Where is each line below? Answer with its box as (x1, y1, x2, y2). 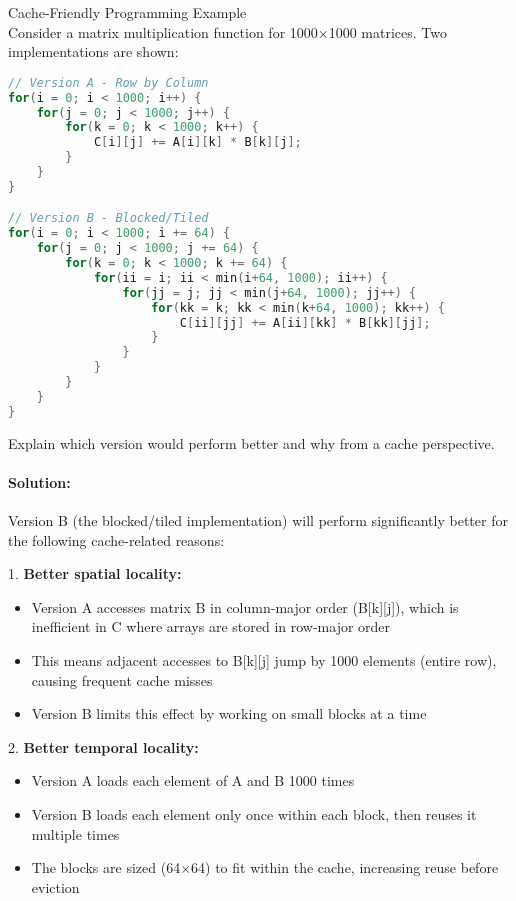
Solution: (8, 471, 71, 492)
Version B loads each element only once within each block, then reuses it (31, 804, 477, 825)
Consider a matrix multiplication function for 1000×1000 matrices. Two (8, 21, 447, 42)
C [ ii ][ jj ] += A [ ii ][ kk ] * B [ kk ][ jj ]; (179, 315, 431, 330)
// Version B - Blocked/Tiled (8, 211, 209, 226)
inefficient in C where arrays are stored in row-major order (31, 616, 391, 637)
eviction (31, 876, 80, 897)
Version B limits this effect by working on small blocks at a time (31, 703, 427, 724)
